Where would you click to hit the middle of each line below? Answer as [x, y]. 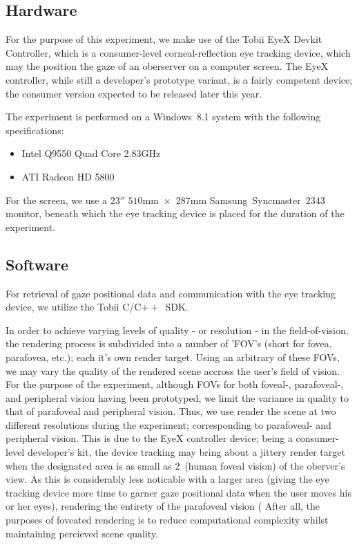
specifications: [35, 130]
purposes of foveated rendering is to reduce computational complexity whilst [167, 520]
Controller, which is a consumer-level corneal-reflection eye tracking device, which [178, 52]
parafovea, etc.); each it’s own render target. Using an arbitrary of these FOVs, [173, 357]
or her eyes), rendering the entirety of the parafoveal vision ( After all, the [163, 506]
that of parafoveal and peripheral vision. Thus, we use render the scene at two [171, 411]
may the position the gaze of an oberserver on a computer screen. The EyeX [167, 66]
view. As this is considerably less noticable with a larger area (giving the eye [167, 479]
